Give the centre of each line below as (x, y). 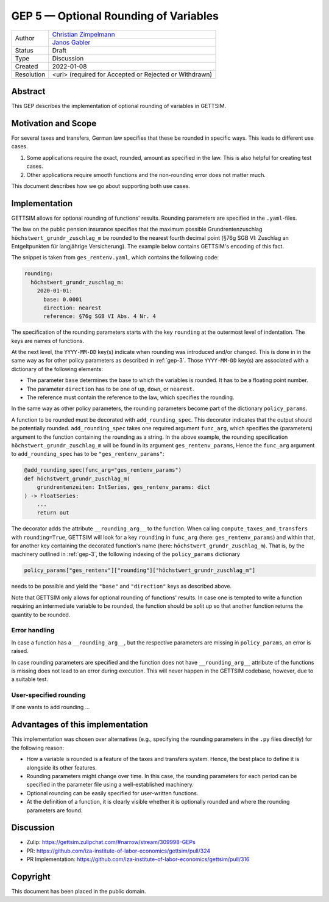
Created (27, 66)
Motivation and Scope (54, 123)
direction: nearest (73, 308)
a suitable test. (30, 679)
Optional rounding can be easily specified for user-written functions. (112, 793)
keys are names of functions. (48, 341)
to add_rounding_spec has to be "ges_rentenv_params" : (88, 454)
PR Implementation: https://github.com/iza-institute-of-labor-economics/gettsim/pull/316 (138, 859)
